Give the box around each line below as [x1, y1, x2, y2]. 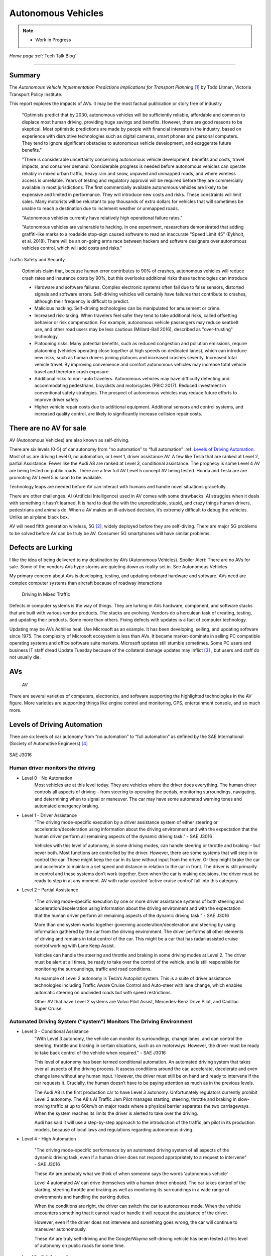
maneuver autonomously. [34, 1226, 87, 1232]
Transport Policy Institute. [9, 91, 63, 97]
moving [34, 1103, 50, 1109]
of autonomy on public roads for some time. [34, 1242, 125, 1248]
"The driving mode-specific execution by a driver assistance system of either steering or [34, 819, 218, 825]
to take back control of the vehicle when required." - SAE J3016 [34, 1050, 166, 1056]
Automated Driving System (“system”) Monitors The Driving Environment [9, 1018, 193, 1025]
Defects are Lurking [9, 543, 73, 552]
